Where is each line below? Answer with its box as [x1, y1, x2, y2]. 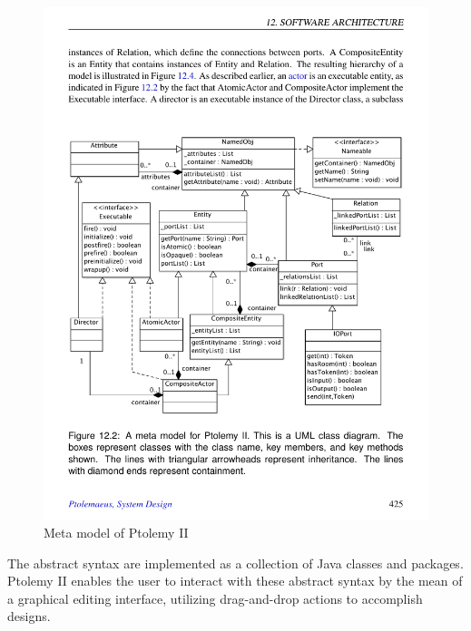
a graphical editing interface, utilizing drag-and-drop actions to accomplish [7, 588, 423, 607]
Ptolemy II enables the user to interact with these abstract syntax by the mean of [7, 571, 463, 590]
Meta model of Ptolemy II [44, 522, 189, 541]
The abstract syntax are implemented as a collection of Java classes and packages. [7, 553, 464, 572]
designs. [7, 607, 51, 626]
